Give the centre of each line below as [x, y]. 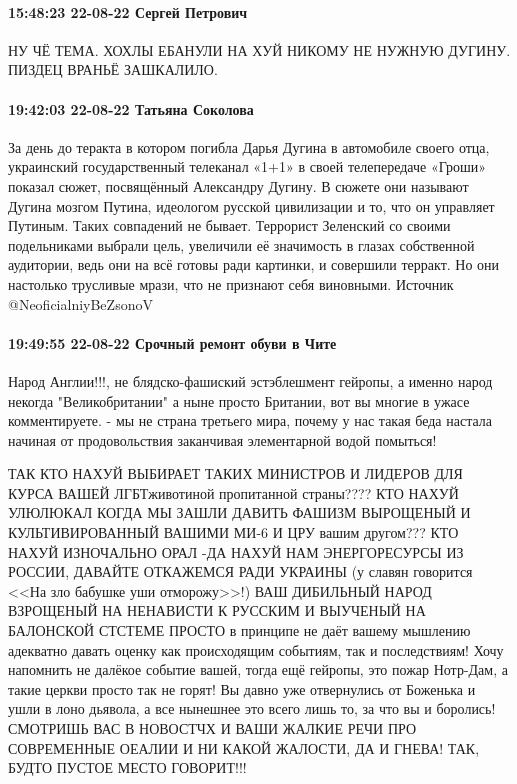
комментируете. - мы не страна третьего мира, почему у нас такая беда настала [250, 420]
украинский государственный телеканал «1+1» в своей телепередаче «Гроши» [247, 166]
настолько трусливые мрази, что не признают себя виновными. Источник [231, 283]
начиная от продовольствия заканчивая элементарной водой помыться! [222, 439]
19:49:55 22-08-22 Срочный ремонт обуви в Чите [172, 342]
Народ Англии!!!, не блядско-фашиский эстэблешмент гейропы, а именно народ [250, 380]
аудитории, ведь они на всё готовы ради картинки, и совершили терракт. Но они [254, 264]
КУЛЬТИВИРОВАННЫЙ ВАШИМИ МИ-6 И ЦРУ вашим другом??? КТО [233, 532]
